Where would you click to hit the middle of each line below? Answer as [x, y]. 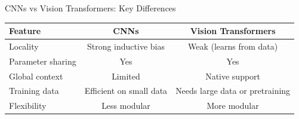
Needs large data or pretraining [233, 91]
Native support [233, 76]
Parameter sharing [43, 61]
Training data [34, 91]
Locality [24, 46]
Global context [36, 76]
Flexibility [28, 106]
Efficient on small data [126, 91]
